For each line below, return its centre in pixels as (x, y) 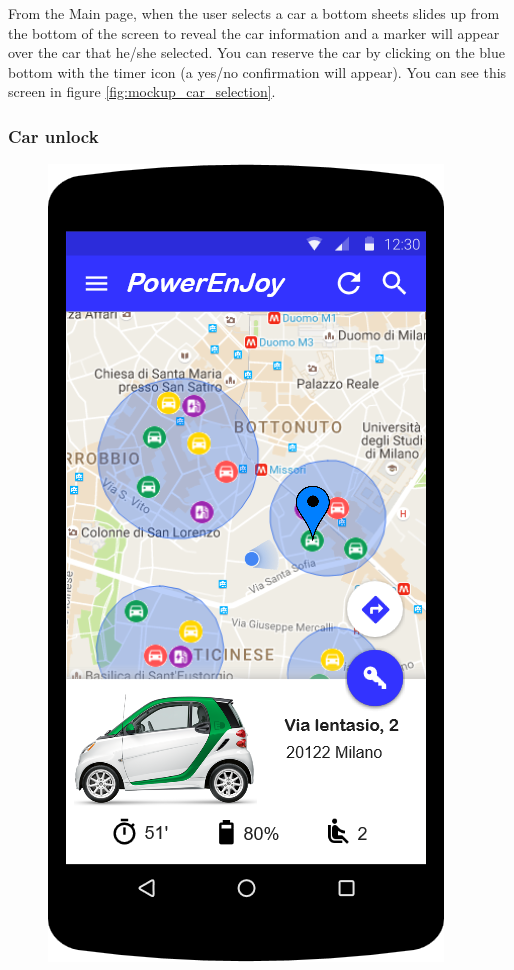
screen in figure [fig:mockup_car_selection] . (142, 91)
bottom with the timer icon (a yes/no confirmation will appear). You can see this (257, 71)
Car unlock (53, 135)
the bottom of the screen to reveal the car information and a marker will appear (254, 32)
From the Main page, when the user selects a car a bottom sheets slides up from (254, 13)
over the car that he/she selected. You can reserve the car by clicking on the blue (256, 52)
